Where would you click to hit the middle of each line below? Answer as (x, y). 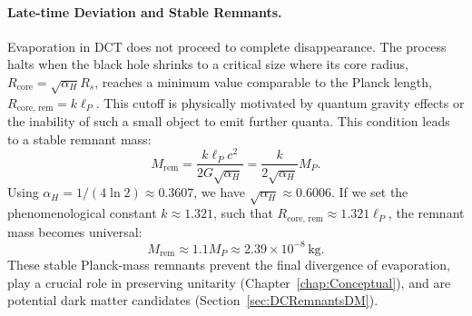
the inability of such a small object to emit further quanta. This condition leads (229, 121)
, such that (243, 213)
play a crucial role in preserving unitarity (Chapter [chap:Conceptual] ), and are (229, 282)
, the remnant (426, 213)
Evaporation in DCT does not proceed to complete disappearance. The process (227, 46)
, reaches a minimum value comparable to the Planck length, (263, 81)
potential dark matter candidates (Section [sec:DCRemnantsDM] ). (193, 300)
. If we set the (369, 192)
